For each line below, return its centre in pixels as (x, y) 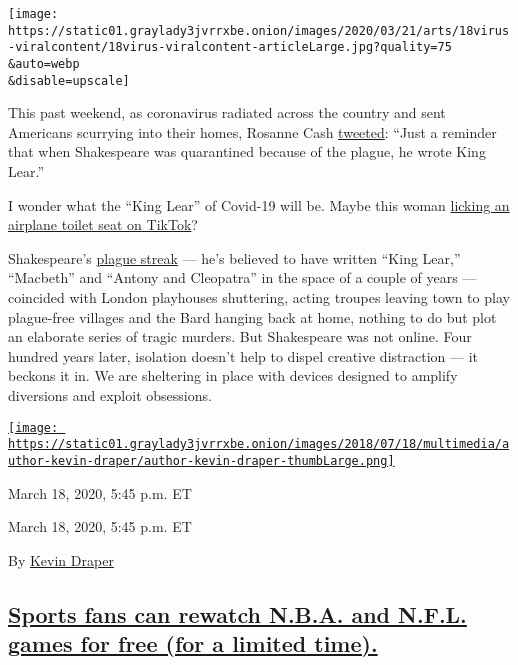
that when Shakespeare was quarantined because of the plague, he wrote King (247, 151)
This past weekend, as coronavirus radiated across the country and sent (227, 112)
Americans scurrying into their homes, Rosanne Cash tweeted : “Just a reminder (252, 131)
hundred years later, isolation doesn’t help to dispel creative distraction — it (243, 355)
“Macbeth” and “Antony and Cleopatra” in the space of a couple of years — (242, 277)
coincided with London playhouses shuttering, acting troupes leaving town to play (259, 297)
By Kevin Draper (61, 559)
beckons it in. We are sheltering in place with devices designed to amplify (233, 375)
